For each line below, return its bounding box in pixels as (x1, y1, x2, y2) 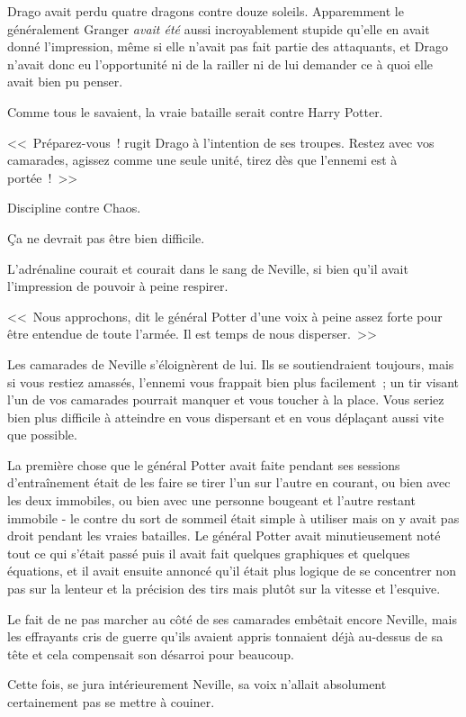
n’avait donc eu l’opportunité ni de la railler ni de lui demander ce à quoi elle (7, 54, 434, 73)
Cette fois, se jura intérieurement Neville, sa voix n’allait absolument (7, 675, 387, 694)
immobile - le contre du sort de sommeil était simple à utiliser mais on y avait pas (7, 508, 460, 527)
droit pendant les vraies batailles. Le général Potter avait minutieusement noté (7, 526, 441, 545)
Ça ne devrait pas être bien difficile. (7, 228, 205, 247)
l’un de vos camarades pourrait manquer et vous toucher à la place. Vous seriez (7, 390, 444, 409)
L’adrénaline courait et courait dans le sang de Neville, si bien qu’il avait (7, 259, 408, 277)
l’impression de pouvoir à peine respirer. (7, 277, 229, 295)
